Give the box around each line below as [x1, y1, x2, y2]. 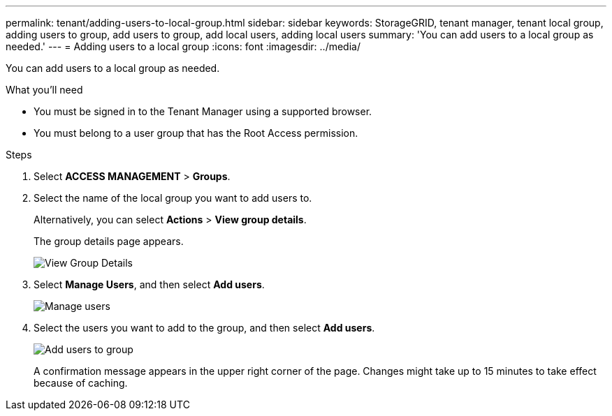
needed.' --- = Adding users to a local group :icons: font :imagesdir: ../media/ [6, 40, 360, 52]
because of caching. [34, 377, 128, 389]
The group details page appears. [34, 235, 184, 247]
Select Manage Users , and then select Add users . [34, 278, 265, 290]
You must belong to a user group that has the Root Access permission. [34, 127, 358, 139]
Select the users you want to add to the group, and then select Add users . [34, 322, 375, 334]
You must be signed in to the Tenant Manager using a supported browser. [34, 105, 372, 117]
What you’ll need [6, 84, 83, 96]
